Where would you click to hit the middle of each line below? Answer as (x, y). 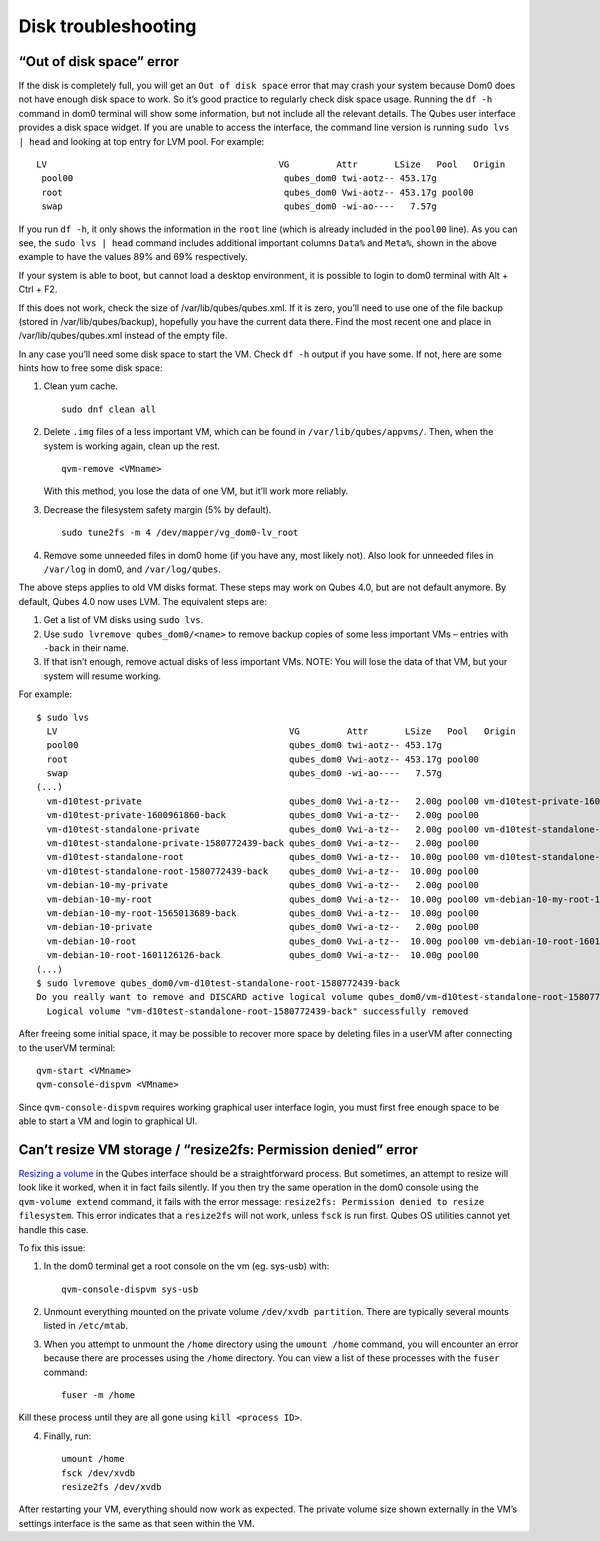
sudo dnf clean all (109, 409)
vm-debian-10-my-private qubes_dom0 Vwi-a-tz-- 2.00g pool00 (263, 885)
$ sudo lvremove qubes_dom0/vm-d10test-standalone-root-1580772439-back (218, 983)
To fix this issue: (52, 1247)
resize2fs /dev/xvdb (111, 1486)
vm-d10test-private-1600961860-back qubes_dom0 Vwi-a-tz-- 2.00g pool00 (263, 815)
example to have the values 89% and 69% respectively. (133, 257)
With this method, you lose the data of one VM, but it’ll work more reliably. (196, 491)
